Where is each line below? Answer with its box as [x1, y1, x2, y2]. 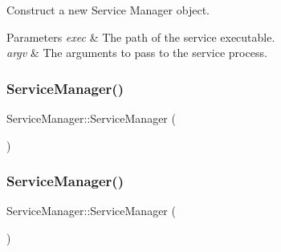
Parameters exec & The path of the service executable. [6, 28, 275, 45]
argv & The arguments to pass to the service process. [6, 44, 267, 61]
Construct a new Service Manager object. [6, 2, 210, 18]
